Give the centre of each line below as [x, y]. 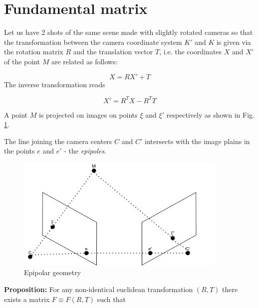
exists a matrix [27, 299]
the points [19, 151]
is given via [234, 42]
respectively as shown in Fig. [210, 114]
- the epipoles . [85, 151]
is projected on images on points [88, 114]
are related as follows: [84, 61]
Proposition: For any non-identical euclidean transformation [99, 289]
